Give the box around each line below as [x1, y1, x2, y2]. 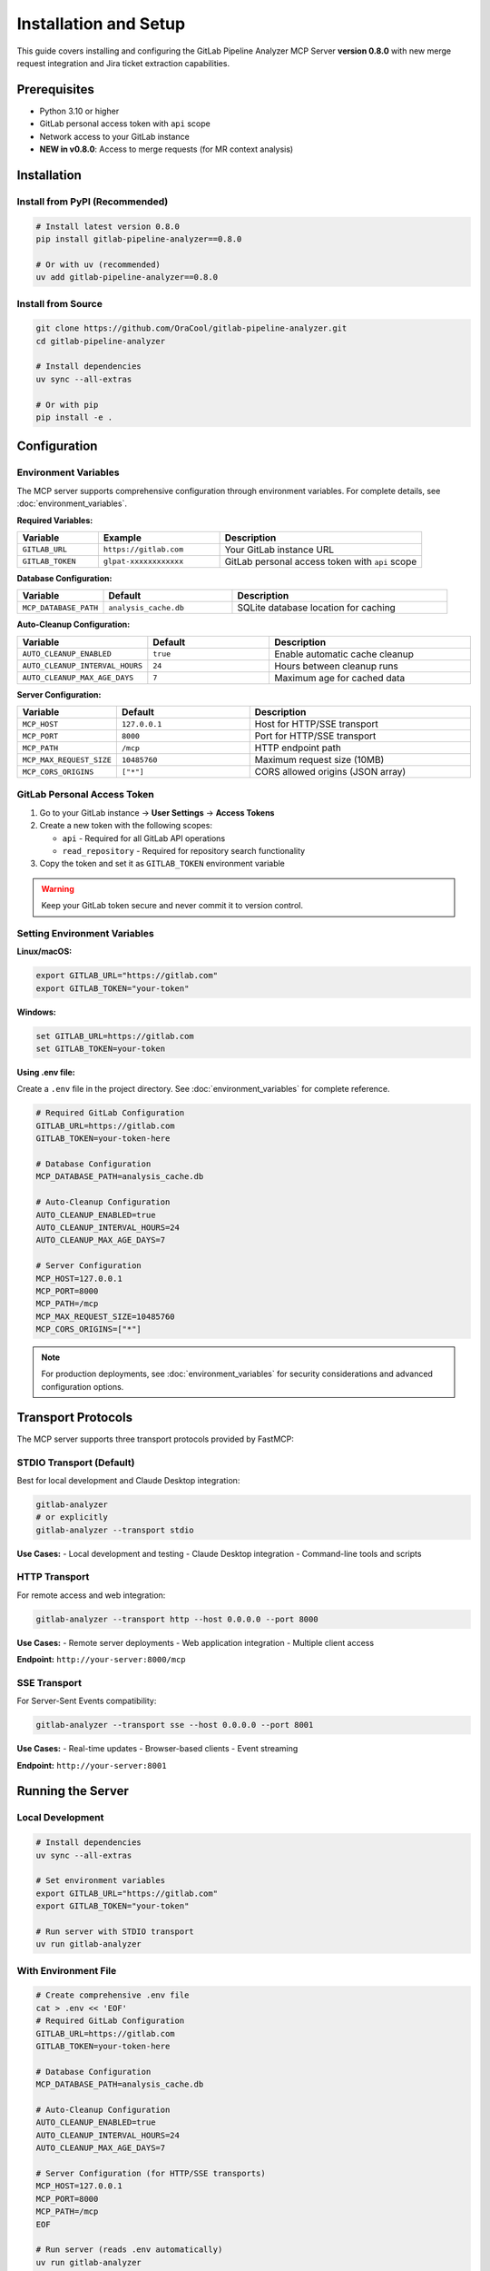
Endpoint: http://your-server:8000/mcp [16, 1654, 186, 1665]
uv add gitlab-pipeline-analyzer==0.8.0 [35, 273, 218, 283]
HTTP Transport [16, 1571, 90, 1583]
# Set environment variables [35, 1876, 166, 1886]
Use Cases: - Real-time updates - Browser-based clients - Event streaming [16, 1743, 299, 1754]
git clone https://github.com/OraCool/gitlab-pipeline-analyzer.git [35, 323, 348, 333]
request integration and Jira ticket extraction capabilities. [16, 57, 230, 68]
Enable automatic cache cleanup [273, 648, 415, 660]
